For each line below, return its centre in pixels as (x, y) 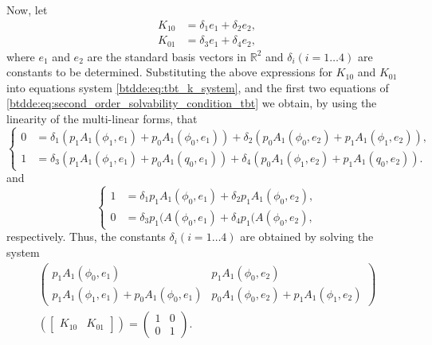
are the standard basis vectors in (167, 56)
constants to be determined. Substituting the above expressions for (169, 72)
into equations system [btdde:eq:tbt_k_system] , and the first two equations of (198, 87)
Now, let (27, 10)
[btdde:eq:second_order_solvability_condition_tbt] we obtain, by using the (192, 103)
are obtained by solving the (307, 236)
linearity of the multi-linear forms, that (102, 118)
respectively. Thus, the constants (86, 236)
